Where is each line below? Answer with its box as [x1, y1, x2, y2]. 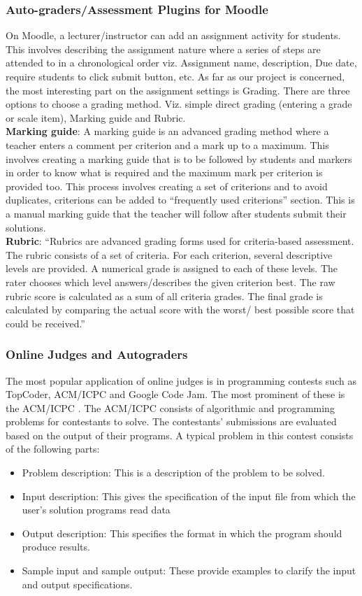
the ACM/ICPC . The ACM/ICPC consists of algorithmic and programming [6, 400, 335, 415]
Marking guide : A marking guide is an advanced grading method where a [6, 124, 329, 139]
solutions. [6, 220, 46, 234]
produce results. [22, 539, 90, 554]
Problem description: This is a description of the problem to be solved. [22, 465, 325, 480]
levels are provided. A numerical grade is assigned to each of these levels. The [6, 261, 338, 276]
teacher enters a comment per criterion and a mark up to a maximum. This [6, 137, 329, 152]
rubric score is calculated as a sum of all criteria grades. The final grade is [6, 288, 323, 303]
